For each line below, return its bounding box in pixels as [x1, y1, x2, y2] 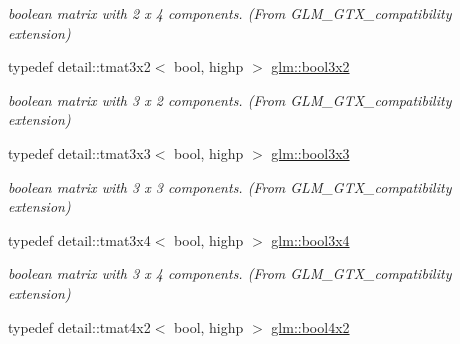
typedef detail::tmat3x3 [8, 142, 151, 163]
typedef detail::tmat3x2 [8, 56, 151, 77]
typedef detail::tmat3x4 [8, 229, 151, 250]
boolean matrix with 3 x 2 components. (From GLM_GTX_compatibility [8, 89, 452, 110]
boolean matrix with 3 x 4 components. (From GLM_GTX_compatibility [8, 263, 452, 284]
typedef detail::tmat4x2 [8, 316, 151, 337]
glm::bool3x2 [271, 56, 350, 77]
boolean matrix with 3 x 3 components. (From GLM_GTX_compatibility [8, 176, 452, 197]
